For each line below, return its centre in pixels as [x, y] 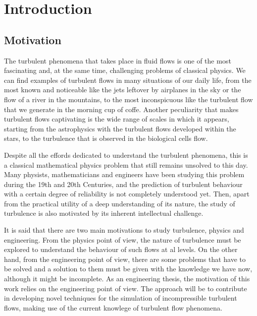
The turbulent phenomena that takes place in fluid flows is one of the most [118, 60]
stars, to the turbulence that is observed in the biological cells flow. [106, 138]
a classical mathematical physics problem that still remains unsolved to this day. [126, 164]
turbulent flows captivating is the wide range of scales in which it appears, [117, 119]
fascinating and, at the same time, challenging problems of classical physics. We [125, 70]
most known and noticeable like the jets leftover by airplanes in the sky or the [123, 90]
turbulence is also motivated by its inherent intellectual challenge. [104, 213]
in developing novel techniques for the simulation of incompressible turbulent [121, 298]
